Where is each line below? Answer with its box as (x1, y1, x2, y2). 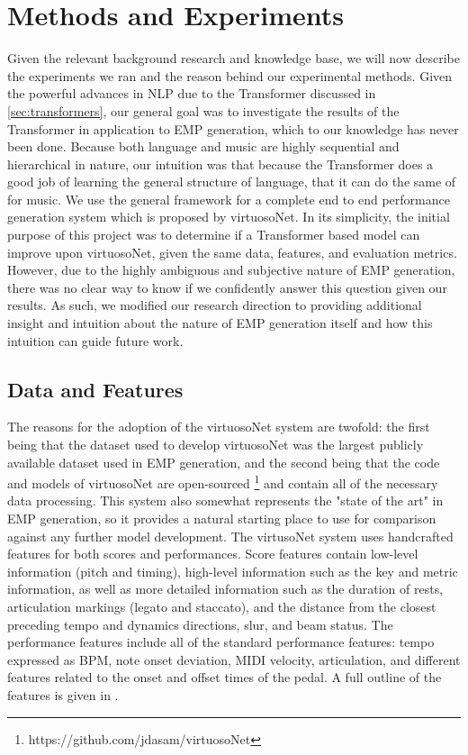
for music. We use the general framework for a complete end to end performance (7, 189, 450, 208)
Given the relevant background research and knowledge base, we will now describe (7, 49, 460, 68)
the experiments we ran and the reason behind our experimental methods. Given (7, 66, 453, 85)
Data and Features (7, 375, 184, 403)
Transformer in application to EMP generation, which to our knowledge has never (7, 119, 459, 138)
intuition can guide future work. (7, 331, 184, 350)
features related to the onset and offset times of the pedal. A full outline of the (7, 668, 442, 687)
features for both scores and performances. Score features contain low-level (7, 544, 418, 563)
